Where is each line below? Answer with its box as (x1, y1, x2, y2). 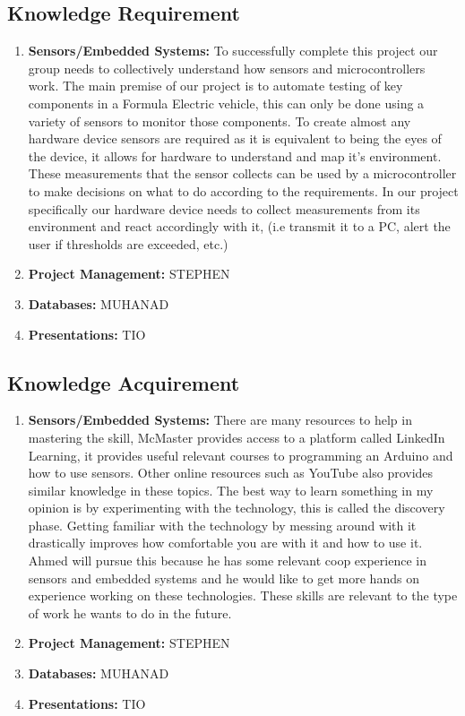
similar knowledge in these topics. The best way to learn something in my (28, 480, 434, 499)
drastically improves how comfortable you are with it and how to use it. (28, 533, 423, 552)
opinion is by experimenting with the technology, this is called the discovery (28, 498, 445, 517)
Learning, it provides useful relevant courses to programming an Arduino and (28, 445, 453, 464)
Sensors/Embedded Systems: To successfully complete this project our (28, 41, 438, 60)
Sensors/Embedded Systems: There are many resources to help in (28, 410, 412, 429)
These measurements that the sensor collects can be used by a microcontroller (28, 164, 457, 183)
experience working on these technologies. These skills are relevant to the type (28, 586, 458, 605)
